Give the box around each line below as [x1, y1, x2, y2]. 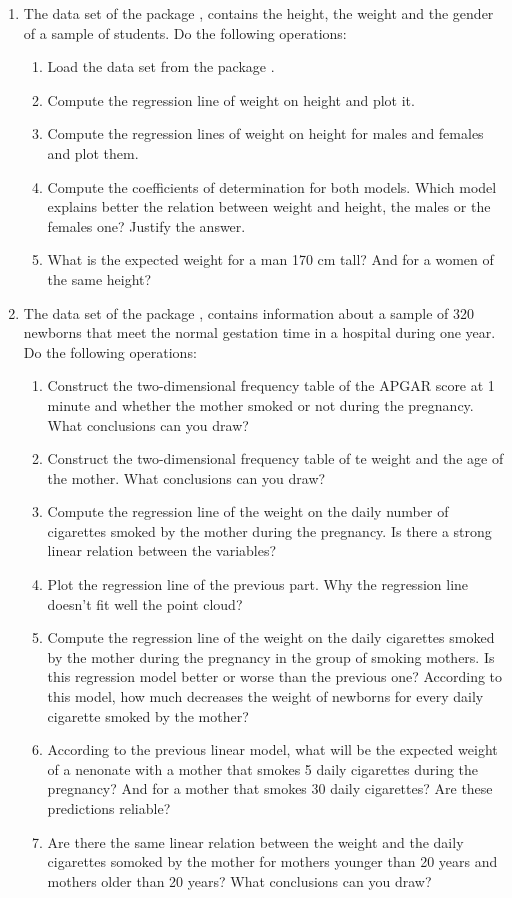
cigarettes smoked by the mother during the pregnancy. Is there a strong [47, 520, 492, 541]
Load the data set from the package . [47, 56, 275, 77]
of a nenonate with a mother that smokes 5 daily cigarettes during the [47, 758, 479, 779]
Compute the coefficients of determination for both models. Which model [47, 176, 497, 197]
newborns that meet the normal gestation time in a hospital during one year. [23, 322, 496, 343]
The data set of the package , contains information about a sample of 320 [23, 302, 474, 323]
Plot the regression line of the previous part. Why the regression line [47, 574, 469, 595]
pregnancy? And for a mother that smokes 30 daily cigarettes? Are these [47, 778, 493, 799]
